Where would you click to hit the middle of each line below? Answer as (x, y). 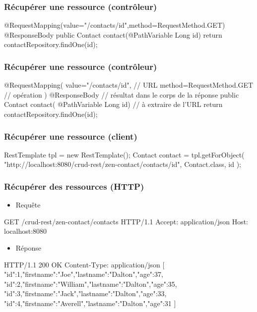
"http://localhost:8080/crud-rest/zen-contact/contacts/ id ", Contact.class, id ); (123, 164)
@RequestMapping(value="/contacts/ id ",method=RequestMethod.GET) (115, 25)
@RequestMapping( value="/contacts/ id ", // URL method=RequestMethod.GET (129, 85)
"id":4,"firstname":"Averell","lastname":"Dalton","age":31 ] (90, 303)
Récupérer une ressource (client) (71, 136)
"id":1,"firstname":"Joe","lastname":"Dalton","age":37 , (84, 274)
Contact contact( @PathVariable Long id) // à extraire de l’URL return (113, 104)
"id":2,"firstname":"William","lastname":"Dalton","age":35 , (91, 284)
